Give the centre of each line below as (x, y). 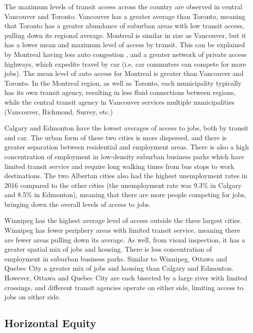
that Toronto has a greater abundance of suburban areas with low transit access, (124, 26)
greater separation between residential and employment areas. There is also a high (127, 147)
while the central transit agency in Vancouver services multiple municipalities (119, 102)
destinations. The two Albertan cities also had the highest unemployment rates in (126, 176)
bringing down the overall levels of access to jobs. (78, 204)
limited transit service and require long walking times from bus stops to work (119, 166)
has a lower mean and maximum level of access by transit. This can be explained (125, 45)
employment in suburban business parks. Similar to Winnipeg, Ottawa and (116, 258)
